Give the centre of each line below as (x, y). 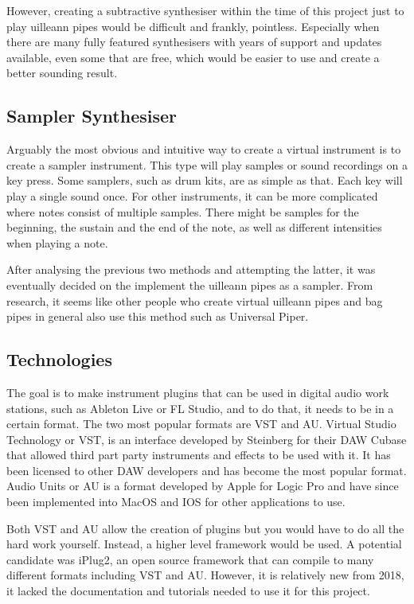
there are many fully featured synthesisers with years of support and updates (194, 42)
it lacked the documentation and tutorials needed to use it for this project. (188, 591)
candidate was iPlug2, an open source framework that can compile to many (190, 559)
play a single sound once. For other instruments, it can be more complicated (192, 195)
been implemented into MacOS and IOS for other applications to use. (176, 502)
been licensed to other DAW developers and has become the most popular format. (207, 470)
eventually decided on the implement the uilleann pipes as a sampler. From (190, 284)
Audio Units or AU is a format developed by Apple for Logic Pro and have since (203, 486)
